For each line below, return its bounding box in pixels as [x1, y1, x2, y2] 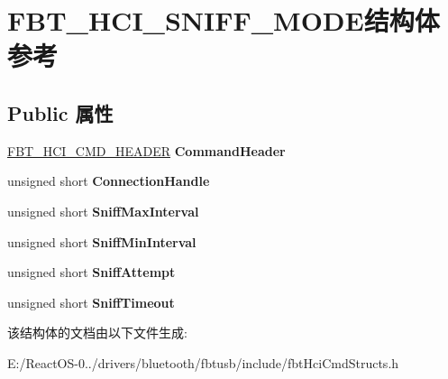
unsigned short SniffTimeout [7, 292, 175, 311]
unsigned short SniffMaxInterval [7, 201, 199, 220]
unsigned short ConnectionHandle [7, 171, 210, 190]
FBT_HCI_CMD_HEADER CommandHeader [7, 141, 286, 160]
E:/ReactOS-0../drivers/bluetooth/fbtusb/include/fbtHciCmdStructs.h [7, 353, 399, 372]
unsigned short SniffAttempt [7, 263, 176, 282]
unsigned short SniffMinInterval [7, 232, 197, 251]
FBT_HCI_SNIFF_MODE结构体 [7, 2, 440, 39]
